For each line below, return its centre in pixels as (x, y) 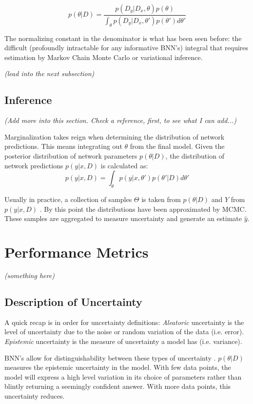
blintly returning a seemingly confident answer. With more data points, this (118, 386)
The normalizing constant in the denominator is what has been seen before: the (123, 38)
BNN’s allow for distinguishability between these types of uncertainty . (110, 357)
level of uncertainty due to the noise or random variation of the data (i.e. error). (124, 332)
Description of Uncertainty (73, 301)
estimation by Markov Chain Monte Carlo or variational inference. (104, 57)
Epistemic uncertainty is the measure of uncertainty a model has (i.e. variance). (123, 341)
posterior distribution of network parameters (71, 156)
